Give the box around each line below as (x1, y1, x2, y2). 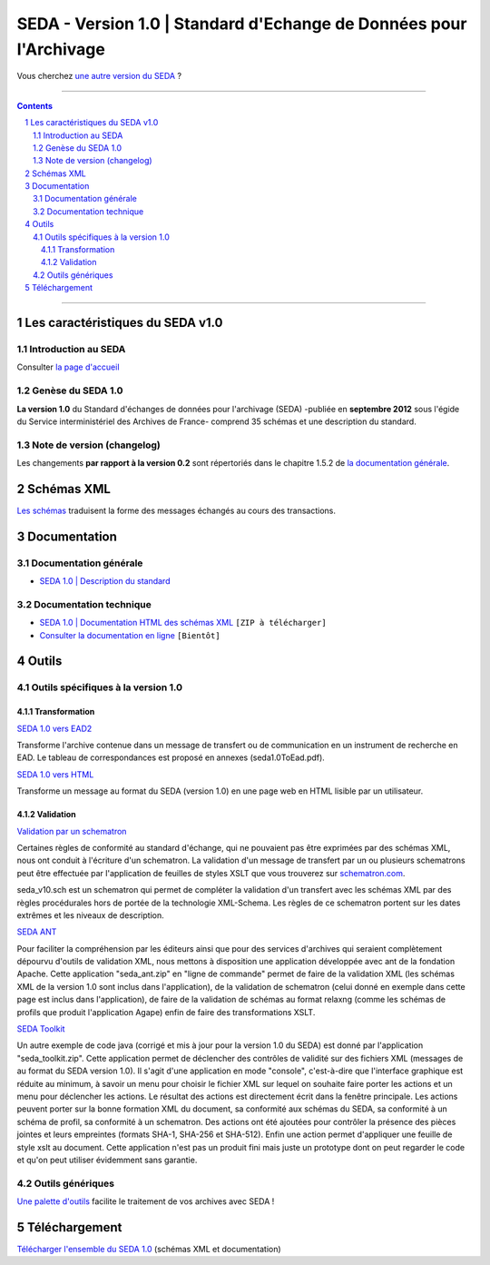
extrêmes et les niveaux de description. (16, 909, 164, 921)
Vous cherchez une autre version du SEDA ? (16, 71, 181, 82)
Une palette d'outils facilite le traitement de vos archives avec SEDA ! (16, 1196, 275, 1207)
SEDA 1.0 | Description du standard (39, 576, 171, 587)
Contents (16, 100, 54, 111)
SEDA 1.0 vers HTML (16, 768, 94, 780)
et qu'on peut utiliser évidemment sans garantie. (16, 1154, 198, 1165)
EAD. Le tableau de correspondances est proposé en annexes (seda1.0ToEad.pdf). (16, 752, 326, 763)
